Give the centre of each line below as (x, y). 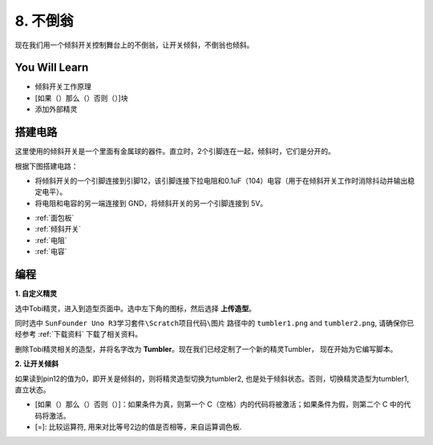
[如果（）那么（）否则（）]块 (81, 98)
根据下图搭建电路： (47, 166)
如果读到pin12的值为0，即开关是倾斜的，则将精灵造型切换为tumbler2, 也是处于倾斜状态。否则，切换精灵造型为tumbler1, (212, 378)
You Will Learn (52, 68)
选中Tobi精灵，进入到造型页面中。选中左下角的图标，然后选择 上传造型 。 (136, 308)
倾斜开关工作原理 (63, 87)
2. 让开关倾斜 (37, 364)
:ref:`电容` (51, 252)
